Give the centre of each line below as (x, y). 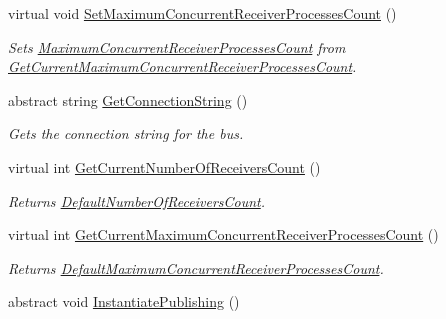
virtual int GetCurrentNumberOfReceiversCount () (164, 166)
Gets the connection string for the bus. (126, 133)
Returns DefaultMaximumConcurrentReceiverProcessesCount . (196, 267)
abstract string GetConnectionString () (128, 99)
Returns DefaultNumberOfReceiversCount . (137, 200)
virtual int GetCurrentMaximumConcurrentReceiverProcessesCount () (223, 234)
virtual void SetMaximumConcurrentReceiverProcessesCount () (202, 13)
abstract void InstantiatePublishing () (124, 301)
